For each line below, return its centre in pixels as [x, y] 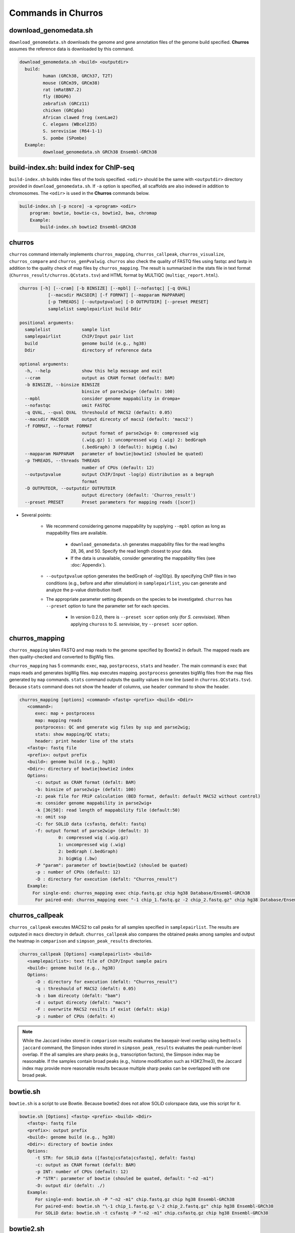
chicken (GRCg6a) [63, 110]
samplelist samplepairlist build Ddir [95, 309]
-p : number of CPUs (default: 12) [78, 872]
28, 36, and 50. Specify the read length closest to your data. [132, 551]
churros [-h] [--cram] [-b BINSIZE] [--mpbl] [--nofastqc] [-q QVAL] [105, 288]
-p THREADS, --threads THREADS [62, 461]
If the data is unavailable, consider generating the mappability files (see [143, 558]
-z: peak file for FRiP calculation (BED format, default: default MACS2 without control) [148, 796]
